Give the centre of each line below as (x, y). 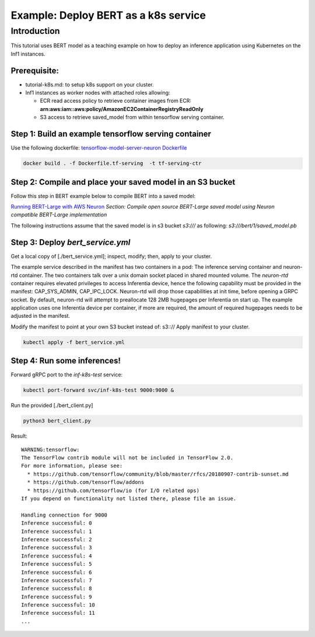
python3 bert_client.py (57, 421)
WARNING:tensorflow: (50, 449)
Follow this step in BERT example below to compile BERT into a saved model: (103, 196)
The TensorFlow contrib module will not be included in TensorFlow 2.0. (127, 458)
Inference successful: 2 (57, 539)
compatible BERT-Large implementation (59, 215)
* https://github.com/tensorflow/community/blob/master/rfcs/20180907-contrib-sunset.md (158, 474)
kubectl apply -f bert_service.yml (74, 342)
